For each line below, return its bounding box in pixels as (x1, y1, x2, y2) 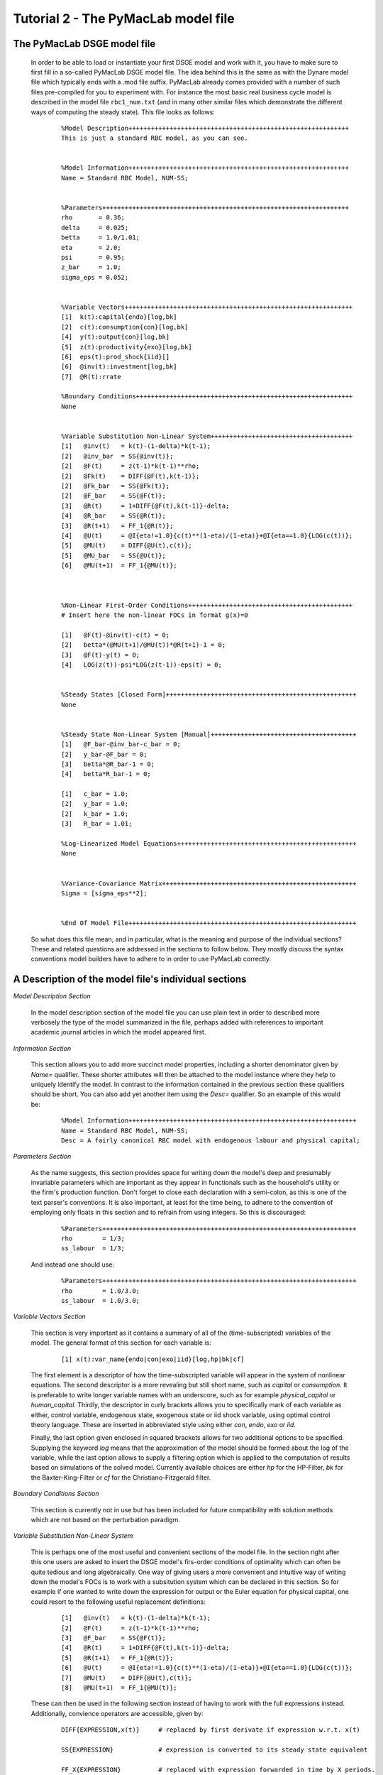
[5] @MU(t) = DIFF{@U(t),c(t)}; (61, 542, 193, 550)
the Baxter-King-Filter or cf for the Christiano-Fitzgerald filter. (30, 1473, 211, 1482)
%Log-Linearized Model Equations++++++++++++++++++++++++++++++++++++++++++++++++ (61, 840, 357, 848)
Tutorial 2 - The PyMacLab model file (13, 11, 235, 26)
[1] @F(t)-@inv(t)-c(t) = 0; (61, 630, 170, 639)
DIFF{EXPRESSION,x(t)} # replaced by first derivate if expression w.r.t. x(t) (61, 1726, 361, 1734)
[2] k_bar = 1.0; (61, 809, 129, 818)
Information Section (13, 1044, 71, 1052)
